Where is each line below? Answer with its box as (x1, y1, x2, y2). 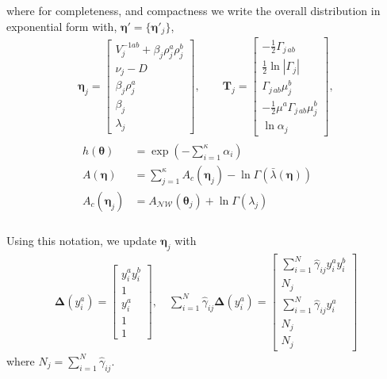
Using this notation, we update (6, 232, 157, 249)
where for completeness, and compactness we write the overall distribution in (6, 2, 381, 18)
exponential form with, (6, 17, 117, 34)
